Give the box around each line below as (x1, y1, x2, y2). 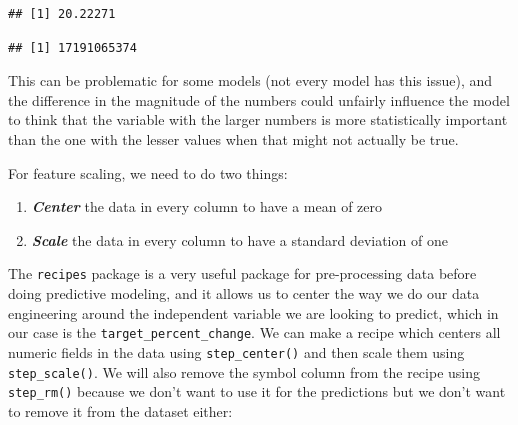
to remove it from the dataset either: (8, 400, 233, 421)
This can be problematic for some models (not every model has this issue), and (8, 70, 493, 91)
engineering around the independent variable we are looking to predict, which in (8, 302, 499, 323)
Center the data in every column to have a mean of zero (31, 196, 382, 217)
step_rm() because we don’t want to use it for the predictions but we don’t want (8, 381, 506, 402)
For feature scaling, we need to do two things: (8, 162, 288, 183)
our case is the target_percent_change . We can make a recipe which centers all (8, 322, 501, 343)
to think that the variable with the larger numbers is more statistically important (8, 109, 508, 130)
